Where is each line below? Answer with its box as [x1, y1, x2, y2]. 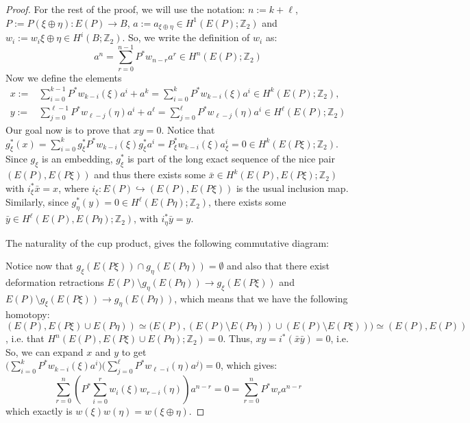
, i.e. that [5, 331, 45, 346]
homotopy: [5, 307, 50, 322]
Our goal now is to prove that [5, 123, 131, 137]
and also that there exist [227, 258, 330, 273]
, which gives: [221, 358, 277, 372]
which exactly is [5, 404, 73, 418]
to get [121, 344, 147, 359]
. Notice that [161, 123, 215, 137]
